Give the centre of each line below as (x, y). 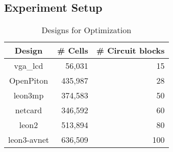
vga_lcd (29, 66)
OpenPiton (29, 81)
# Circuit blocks (130, 50)
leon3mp (29, 95)
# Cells (73, 50)
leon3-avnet (29, 140)
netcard (29, 110)
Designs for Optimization (86, 30)
